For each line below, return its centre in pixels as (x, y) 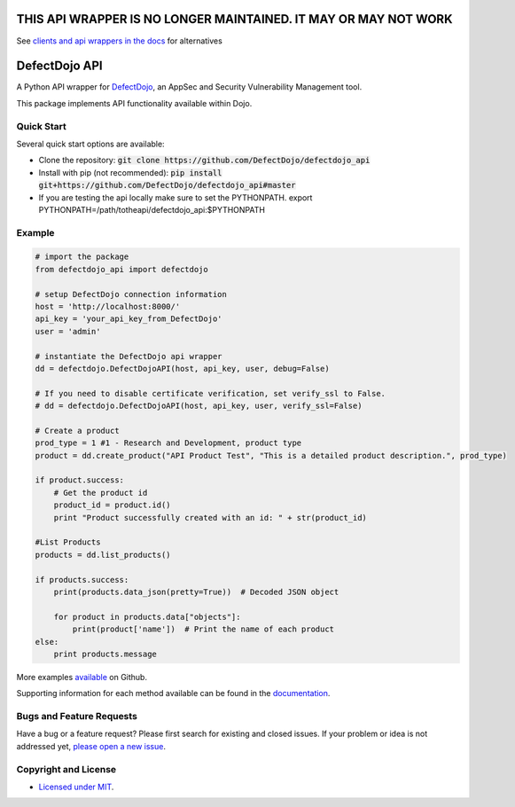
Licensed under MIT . (76, 787)
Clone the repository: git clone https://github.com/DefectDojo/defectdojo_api (204, 161)
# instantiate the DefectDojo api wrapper (129, 356)
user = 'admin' (68, 331)
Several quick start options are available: (90, 144)
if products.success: (82, 580)
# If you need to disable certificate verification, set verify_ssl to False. (210, 393)
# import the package (82, 257)
